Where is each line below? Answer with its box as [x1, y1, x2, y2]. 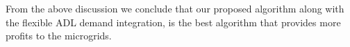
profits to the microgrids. [6, 28, 112, 43]
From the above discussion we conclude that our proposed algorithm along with [6, 1, 344, 15]
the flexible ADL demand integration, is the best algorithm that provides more [6, 15, 341, 29]
